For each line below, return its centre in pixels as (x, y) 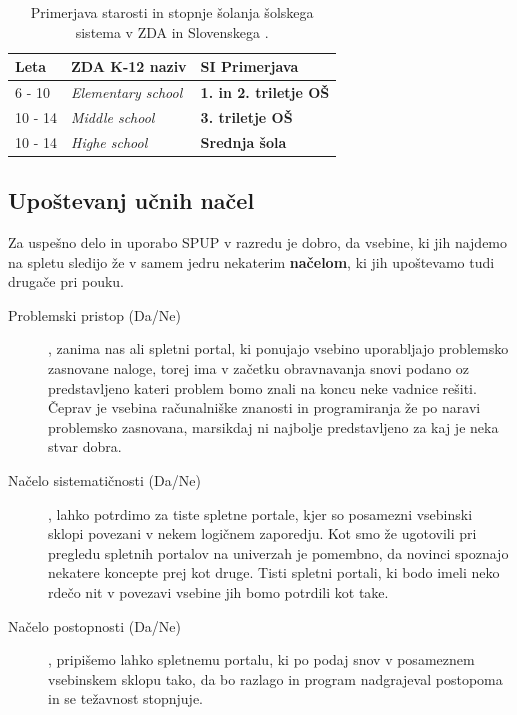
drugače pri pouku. (66, 281)
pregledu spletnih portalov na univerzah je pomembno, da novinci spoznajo (278, 552)
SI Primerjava (249, 66)
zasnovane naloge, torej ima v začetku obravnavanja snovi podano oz (259, 367)
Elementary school (127, 92)
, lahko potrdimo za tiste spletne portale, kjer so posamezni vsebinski (260, 513)
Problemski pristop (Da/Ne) (94, 314)
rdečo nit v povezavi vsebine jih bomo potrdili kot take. (218, 591)
